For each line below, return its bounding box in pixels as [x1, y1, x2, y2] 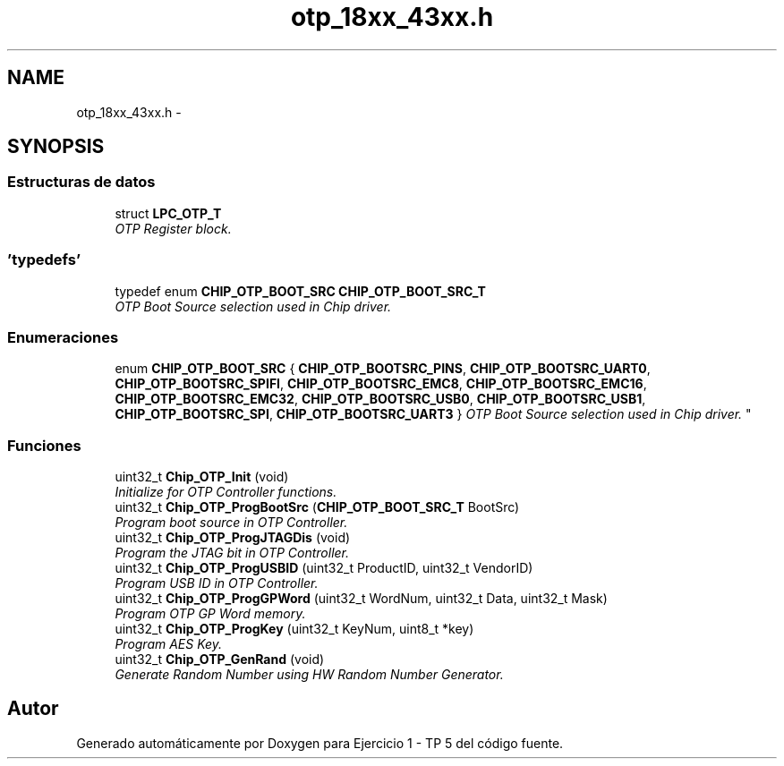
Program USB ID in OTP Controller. [115, 575, 319, 592]
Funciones [7, 436, 81, 455]
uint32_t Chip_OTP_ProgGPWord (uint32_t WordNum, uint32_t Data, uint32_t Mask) [115, 591, 608, 607]
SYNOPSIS [7, 135, 105, 158]
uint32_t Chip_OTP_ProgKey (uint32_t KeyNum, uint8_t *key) [115, 621, 474, 637]
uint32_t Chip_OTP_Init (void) [115, 469, 289, 485]
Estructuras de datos [7, 173, 156, 191]
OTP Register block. [115, 220, 232, 236]
